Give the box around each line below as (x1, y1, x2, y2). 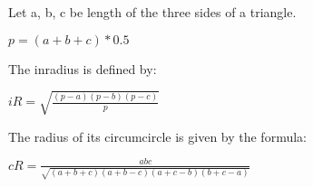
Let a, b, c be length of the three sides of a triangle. (8, 3, 297, 21)
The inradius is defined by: (8, 59, 157, 78)
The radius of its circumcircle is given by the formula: (8, 126, 307, 145)
